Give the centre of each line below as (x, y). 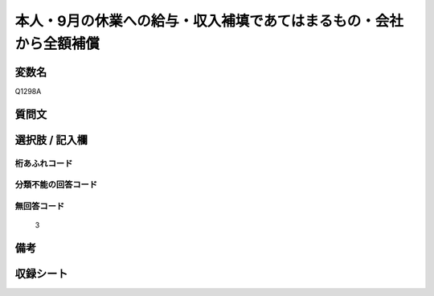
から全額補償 (57, 43)
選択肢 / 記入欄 (51, 140)
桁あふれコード (44, 163)
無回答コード (40, 206)
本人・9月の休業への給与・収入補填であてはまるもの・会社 (209, 21)
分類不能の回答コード (56, 185)
